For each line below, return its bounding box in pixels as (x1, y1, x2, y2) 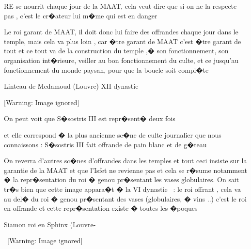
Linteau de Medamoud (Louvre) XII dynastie (4, 81, 139, 91)
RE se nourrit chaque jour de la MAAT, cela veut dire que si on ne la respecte (4, 1, 237, 11)
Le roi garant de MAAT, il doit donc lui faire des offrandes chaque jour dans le (4, 27, 238, 37)
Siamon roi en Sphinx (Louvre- (4, 219, 96, 229)
